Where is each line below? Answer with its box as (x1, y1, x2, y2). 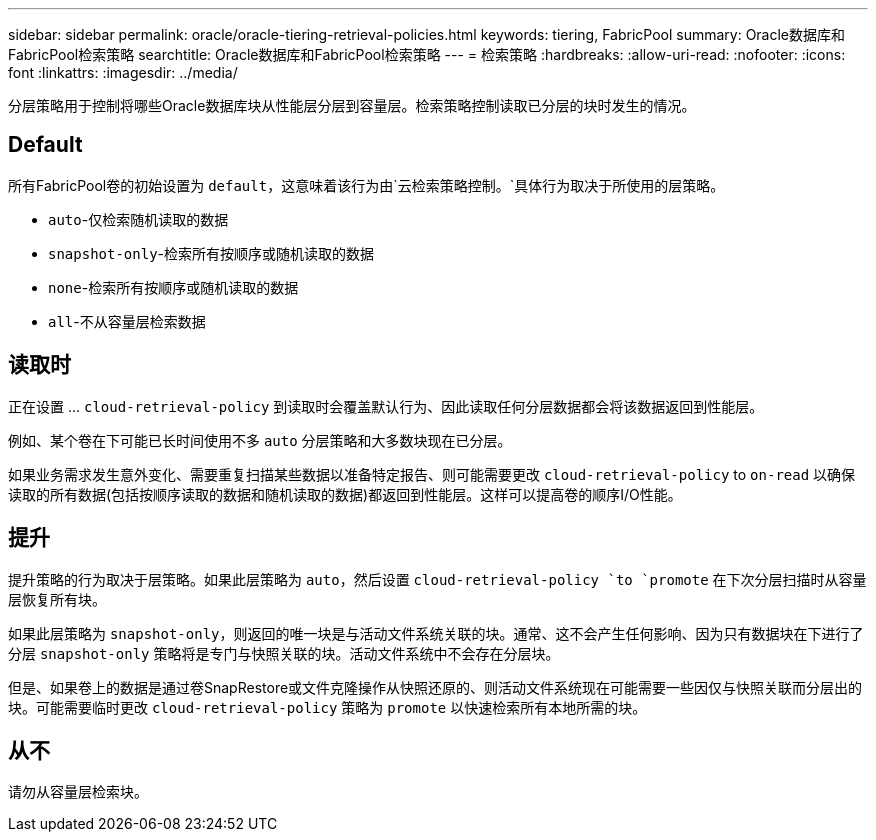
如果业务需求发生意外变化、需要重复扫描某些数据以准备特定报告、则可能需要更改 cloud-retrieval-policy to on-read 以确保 (8, 465, 856, 483)
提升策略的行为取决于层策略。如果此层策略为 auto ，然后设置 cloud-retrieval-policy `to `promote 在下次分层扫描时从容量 (8, 570, 867, 588)
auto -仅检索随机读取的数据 (48, 210, 229, 228)
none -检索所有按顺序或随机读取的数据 (48, 278, 299, 296)
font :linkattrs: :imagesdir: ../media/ (8, 64, 238, 81)
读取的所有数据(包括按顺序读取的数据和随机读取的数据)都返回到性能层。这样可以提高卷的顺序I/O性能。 (8, 485, 682, 503)
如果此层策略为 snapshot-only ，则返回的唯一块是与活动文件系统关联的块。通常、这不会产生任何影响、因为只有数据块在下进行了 (8, 624, 864, 642)
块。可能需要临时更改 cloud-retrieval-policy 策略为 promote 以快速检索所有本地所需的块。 (8, 698, 647, 716)
